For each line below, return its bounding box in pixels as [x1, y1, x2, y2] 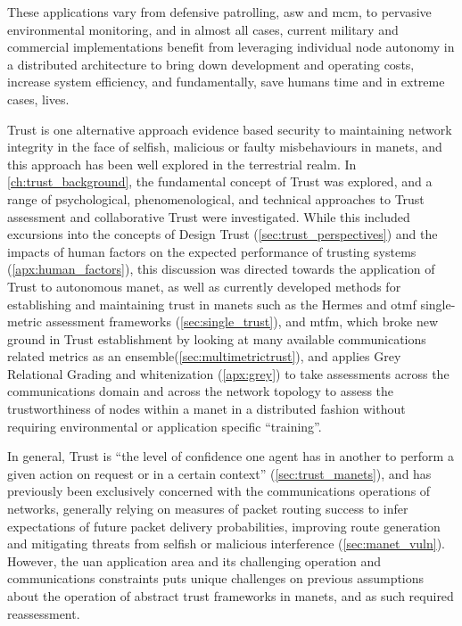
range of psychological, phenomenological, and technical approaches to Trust [7, 189, 425, 208]
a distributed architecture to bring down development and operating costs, [7, 54, 415, 73]
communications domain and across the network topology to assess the [7, 382, 394, 400]
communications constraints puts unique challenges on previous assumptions [7, 569, 425, 588]
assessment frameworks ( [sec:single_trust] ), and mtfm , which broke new [45, 312, 438, 331]
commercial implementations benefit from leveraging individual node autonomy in [7, 37, 455, 56]
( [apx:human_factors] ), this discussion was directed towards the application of [7, 259, 435, 278]
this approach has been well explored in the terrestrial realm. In [7, 154, 357, 173]
